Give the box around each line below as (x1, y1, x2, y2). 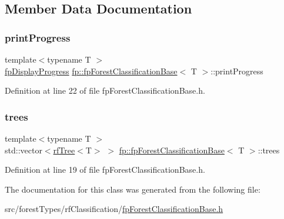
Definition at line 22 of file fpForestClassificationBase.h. (5, 84, 205, 97)
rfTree (53, 143, 75, 156)
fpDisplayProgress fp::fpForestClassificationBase (5, 64, 178, 77)
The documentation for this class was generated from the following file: (5, 183, 260, 195)
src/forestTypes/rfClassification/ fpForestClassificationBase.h (5, 203, 223, 215)
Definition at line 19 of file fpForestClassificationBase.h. (5, 163, 205, 176)
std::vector (5, 143, 42, 156)
